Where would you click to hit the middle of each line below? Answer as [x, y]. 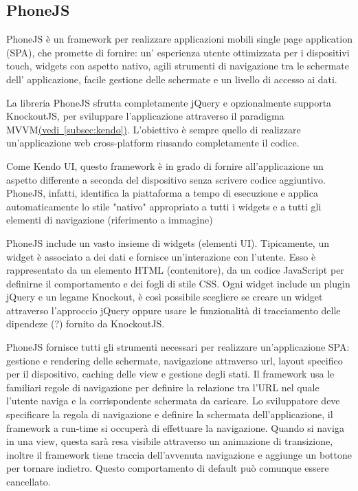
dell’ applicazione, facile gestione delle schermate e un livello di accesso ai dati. [172, 79]
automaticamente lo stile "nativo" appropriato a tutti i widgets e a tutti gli [164, 206]
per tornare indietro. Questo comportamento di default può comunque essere [168, 468]
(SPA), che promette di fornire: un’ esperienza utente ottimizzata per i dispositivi [178, 52]
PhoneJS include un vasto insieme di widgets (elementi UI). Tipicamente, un [168, 242]
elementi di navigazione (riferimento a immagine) [110, 220]
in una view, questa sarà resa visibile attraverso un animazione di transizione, [170, 441]
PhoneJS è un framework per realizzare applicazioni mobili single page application [179, 39]
